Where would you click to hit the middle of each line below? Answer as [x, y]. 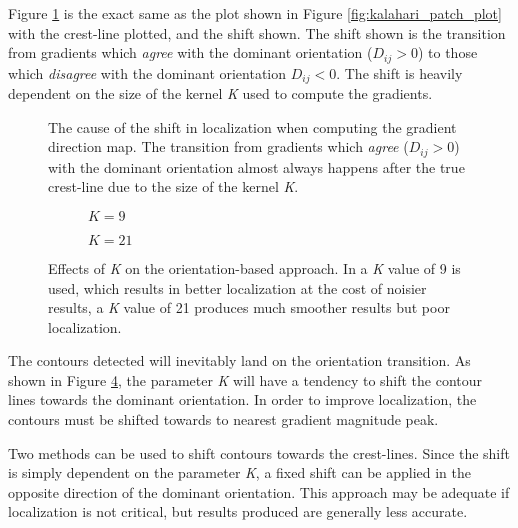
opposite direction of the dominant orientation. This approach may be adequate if [259, 491]
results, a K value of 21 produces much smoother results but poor [249, 307]
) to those [447, 52]
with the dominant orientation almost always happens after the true [256, 166]
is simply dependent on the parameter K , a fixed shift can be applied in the [239, 472]
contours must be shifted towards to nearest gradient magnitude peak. [223, 419]
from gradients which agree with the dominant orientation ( [190, 52]
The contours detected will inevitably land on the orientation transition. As [239, 360]
